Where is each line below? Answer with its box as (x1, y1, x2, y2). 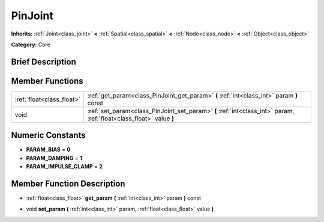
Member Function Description (11, 178, 125, 189)
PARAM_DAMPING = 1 (26, 154, 82, 162)
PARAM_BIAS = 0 (26, 146, 71, 153)
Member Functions (11, 76, 83, 86)
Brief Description (11, 57, 76, 67)
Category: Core (11, 41, 51, 48)
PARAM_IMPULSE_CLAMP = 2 (26, 163, 103, 170)
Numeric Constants (11, 130, 86, 141)
